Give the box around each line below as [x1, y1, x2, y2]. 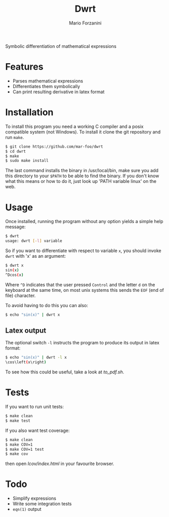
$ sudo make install [5, 158, 49, 164]
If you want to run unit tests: [5, 403, 64, 410]
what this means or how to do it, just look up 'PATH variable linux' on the [5, 178, 156, 184]
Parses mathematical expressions [12, 77, 83, 84]
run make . [5, 134, 24, 140]
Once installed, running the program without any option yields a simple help [5, 219, 163, 225]
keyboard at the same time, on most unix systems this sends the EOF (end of [5, 287, 164, 293]
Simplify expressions [12, 495, 57, 502]
